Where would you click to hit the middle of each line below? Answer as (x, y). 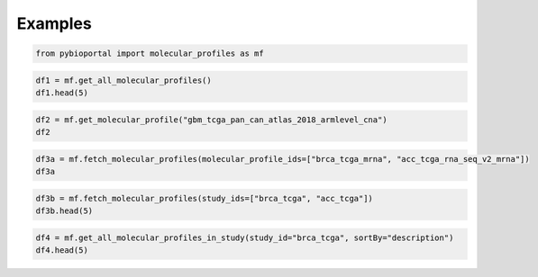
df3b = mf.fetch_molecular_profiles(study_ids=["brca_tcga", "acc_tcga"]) (205, 198)
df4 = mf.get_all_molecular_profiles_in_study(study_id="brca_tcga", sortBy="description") (245, 237)
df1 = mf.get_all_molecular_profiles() (123, 80)
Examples (54, 23)
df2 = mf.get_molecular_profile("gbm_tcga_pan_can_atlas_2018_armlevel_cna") (211, 120)
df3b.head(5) (64, 211)
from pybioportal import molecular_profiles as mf (150, 54)
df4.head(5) (62, 250)
